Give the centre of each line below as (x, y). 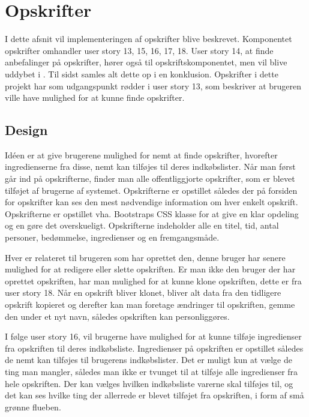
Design (26, 130)
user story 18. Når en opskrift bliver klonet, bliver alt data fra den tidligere (143, 292)
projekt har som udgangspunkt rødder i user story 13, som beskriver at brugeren (153, 85)
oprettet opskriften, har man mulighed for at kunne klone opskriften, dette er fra (153, 280)
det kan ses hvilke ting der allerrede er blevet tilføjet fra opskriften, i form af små (154, 395)
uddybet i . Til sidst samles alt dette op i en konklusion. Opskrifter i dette (142, 73)
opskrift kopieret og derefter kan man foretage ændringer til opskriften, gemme (150, 304)
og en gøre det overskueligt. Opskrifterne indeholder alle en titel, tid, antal (142, 225)
